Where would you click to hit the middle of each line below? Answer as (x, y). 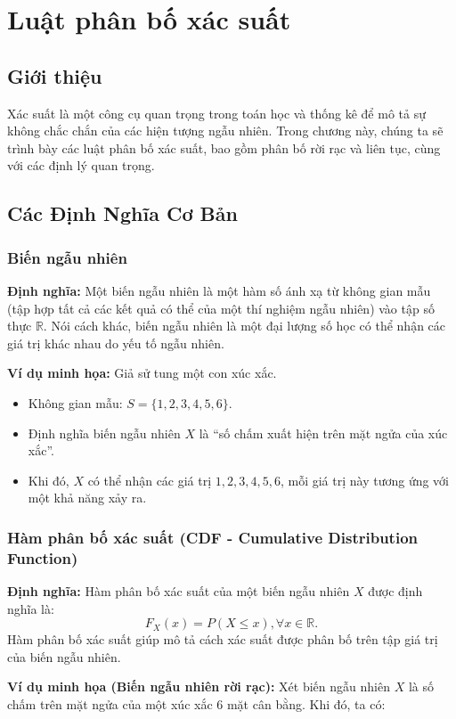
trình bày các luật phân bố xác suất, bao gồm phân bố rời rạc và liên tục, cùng (224, 147)
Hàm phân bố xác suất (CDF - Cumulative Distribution (213, 537)
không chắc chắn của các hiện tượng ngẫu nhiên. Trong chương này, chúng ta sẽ (225, 131)
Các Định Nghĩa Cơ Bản (122, 213)
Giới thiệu (55, 75)
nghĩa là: (31, 608)
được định (395, 591)
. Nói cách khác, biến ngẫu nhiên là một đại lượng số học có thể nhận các (244, 326)
